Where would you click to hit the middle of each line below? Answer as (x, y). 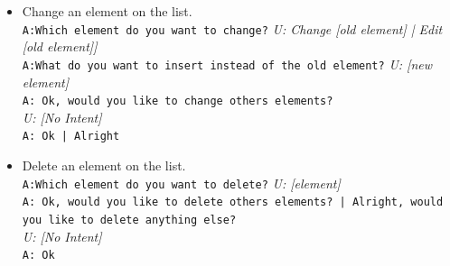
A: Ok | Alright (71, 137)
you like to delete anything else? (129, 220)
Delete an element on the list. (104, 165)
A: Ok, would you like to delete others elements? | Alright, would (233, 202)
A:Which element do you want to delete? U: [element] (181, 183)
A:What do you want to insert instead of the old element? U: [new (227, 64)
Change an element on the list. (107, 11)
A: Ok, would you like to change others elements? (178, 101)
